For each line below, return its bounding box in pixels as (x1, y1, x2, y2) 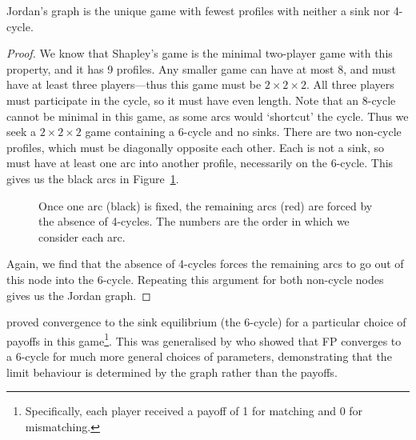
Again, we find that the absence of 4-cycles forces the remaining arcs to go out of (6, 255, 404, 272)
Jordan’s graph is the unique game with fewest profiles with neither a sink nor (6, 2, 390, 18)
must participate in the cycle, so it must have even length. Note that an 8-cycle (6, 91, 396, 108)
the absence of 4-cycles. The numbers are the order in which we (38, 213, 350, 230)
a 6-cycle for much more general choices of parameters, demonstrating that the (6, 347, 392, 364)
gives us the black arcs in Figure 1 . (6, 170, 179, 186)
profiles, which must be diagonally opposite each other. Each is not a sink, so (6, 138, 385, 155)
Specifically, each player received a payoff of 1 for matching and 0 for (25, 402, 363, 419)
